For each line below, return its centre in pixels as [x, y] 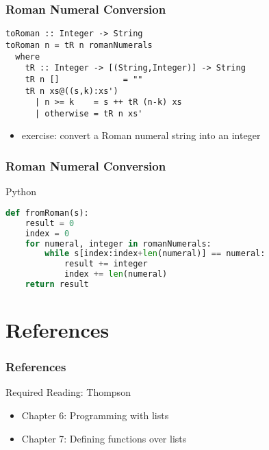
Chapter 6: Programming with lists [95, 415]
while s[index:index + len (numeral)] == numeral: [155, 254]
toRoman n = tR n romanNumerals [79, 45]
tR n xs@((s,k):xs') [72, 91]
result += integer [106, 264]
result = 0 [50, 223]
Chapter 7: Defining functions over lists [104, 438]
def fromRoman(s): [47, 213]
